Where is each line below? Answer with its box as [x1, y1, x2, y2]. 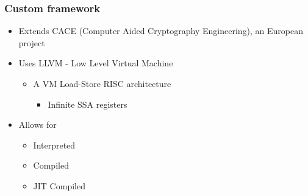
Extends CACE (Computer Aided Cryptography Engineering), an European [18, 24, 304, 37]
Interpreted [33, 138, 76, 151]
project [18, 36, 45, 49]
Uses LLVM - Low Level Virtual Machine [18, 57, 173, 69]
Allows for [18, 118, 57, 131]
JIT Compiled [33, 179, 85, 192]
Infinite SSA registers [48, 97, 127, 110]
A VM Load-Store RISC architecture [33, 77, 171, 89]
